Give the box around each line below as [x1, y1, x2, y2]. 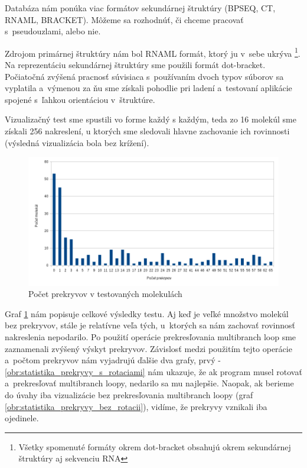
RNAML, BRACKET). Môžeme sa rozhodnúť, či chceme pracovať [5, 13, 244, 25]
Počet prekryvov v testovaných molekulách [28, 288, 182, 300]
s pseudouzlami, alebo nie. [5, 25, 101, 37]
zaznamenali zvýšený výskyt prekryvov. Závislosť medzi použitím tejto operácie [5, 342, 292, 354]
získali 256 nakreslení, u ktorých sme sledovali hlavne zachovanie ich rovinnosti [5, 125, 290, 137]
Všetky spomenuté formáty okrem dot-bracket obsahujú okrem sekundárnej [18, 440, 291, 453]
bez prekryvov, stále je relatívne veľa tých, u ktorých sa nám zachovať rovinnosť [5, 319, 295, 331]
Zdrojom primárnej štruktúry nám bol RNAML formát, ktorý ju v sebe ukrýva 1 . [5, 45, 301, 59]
